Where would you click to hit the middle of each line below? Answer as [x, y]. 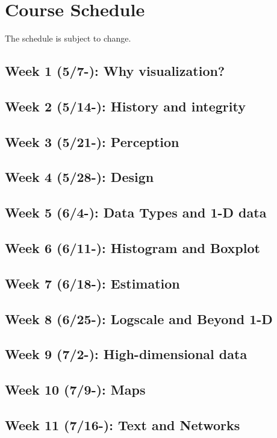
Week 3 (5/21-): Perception [92, 141]
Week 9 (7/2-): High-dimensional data [126, 354]
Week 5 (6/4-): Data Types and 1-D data [136, 212]
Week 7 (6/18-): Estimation [92, 283]
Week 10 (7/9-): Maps [75, 390]
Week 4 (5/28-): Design [79, 177]
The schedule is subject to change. [68, 38]
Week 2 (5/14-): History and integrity [125, 106]
